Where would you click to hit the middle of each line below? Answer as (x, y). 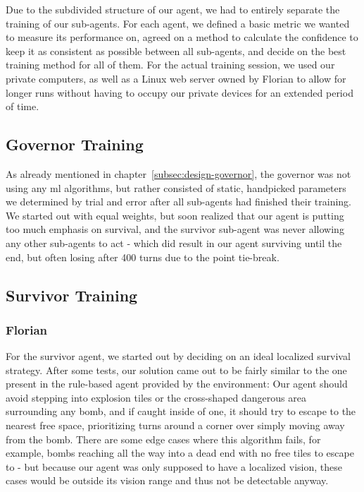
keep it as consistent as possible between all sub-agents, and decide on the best (176, 50)
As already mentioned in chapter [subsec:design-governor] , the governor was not (178, 173)
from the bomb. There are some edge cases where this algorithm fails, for (163, 439)
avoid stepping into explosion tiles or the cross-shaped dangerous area (156, 397)
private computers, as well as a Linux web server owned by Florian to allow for (176, 78)
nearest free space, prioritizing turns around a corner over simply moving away (175, 425)
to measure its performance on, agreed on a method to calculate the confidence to (182, 37)
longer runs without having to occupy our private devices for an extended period (180, 92)
